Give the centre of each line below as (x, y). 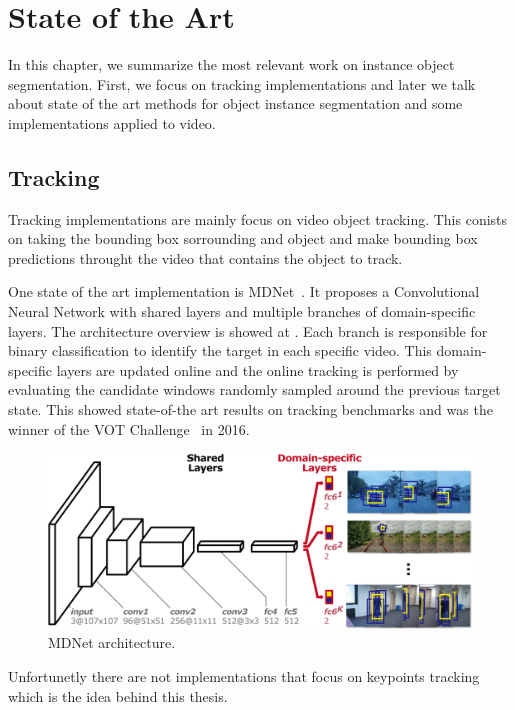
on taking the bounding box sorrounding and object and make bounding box (243, 238)
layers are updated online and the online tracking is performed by (257, 369)
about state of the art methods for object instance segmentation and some (235, 103)
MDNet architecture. (112, 642)
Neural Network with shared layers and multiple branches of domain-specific (242, 311)
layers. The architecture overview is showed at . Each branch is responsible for (248, 330)
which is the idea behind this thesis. (118, 695)
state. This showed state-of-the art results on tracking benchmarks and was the (250, 409)
